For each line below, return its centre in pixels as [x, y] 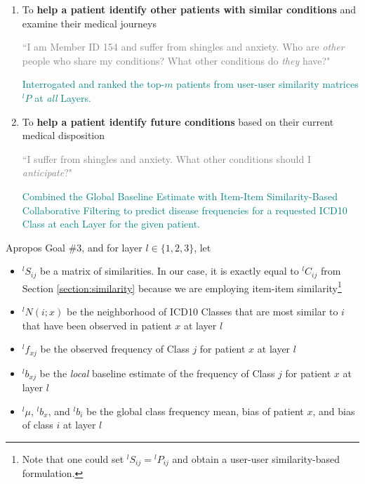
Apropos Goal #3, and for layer [74, 247]
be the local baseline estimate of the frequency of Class [157, 373]
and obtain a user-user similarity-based [256, 458]
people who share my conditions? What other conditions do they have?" [176, 60]
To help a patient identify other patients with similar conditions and [189, 9]
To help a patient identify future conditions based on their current [178, 121]
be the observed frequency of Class [115, 349]
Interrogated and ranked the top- [93, 84]
